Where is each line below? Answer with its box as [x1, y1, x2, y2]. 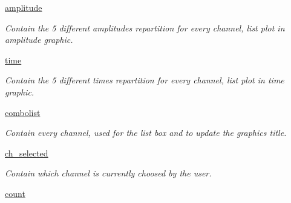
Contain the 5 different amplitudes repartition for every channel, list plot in [5, 21, 285, 34]
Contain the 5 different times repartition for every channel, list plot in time [5, 74, 284, 86]
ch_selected [5, 146, 48, 159]
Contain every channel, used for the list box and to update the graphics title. [5, 126, 287, 139]
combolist [5, 106, 41, 118]
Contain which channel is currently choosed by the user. [5, 167, 212, 179]
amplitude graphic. [5, 33, 73, 46]
